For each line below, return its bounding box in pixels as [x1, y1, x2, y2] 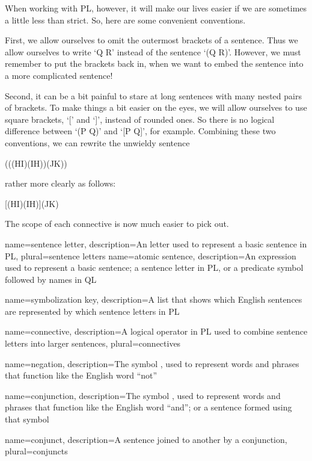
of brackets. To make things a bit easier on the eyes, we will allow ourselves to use [5, 101, 307, 114]
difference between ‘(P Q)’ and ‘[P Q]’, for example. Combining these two [5, 125, 276, 137]
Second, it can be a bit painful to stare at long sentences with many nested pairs [5, 89, 302, 102]
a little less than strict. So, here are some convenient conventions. [5, 13, 246, 26]
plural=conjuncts [5, 445, 68, 457]
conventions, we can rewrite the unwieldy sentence [5, 136, 190, 149]
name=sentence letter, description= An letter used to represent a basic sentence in [5, 237, 307, 250]
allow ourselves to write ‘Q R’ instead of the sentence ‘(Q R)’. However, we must [5, 45, 301, 58]
